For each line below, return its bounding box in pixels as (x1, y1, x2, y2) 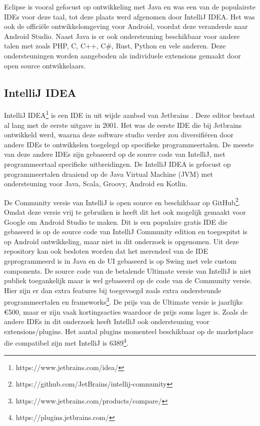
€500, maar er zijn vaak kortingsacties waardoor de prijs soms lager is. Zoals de (4, 306, 248, 317)
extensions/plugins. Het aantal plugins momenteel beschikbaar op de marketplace (4, 326, 253, 336)
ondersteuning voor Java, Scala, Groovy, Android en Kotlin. (4, 178, 187, 189)
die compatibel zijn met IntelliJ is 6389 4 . (4, 336, 128, 348)
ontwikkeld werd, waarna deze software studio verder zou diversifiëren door (4, 129, 234, 140)
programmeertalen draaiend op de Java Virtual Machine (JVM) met (4, 168, 213, 179)
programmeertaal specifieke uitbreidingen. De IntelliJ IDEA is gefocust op (4, 158, 231, 169)
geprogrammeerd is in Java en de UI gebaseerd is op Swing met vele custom (4, 255, 236, 266)
